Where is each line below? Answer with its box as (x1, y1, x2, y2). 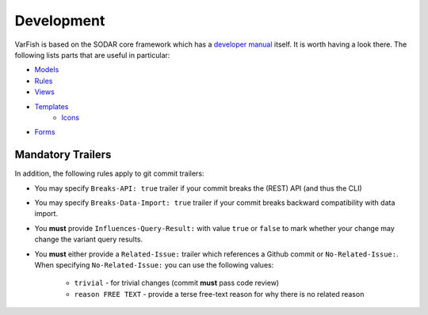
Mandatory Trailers (14, 148, 112, 161)
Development (14, 12, 105, 29)
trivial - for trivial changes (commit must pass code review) (74, 278, 280, 288)
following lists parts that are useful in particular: (14, 50, 170, 59)
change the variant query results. (34, 234, 143, 245)
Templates (34, 101, 69, 111)
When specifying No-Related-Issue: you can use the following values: (34, 260, 274, 269)
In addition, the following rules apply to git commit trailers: (14, 169, 204, 178)
